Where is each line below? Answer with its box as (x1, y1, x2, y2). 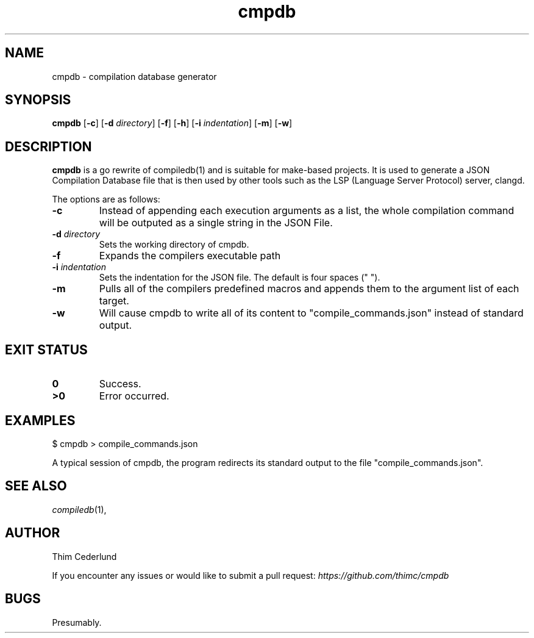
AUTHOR (5, 525, 60, 541)
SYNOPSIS (5, 92, 71, 108)
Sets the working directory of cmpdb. (99, 239, 249, 250)
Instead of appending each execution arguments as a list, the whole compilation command (99, 204, 514, 217)
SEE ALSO (5, 478, 67, 494)
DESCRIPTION (5, 138, 92, 154)
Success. (99, 378, 141, 390)
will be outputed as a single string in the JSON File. (99, 217, 333, 229)
